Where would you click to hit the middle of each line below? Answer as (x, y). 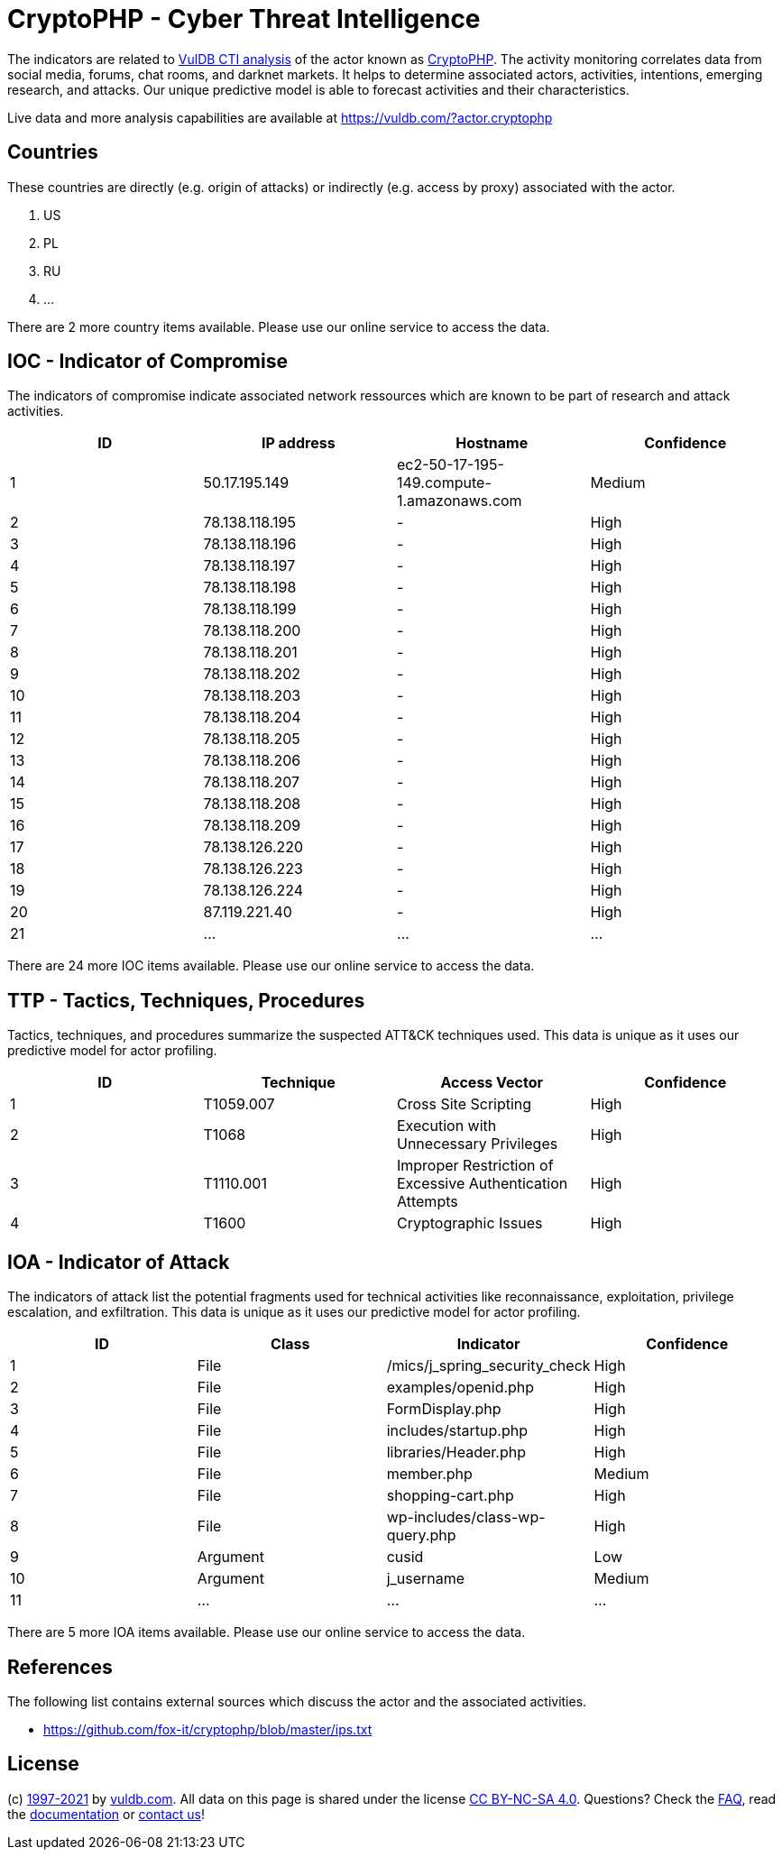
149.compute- (444, 483)
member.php (429, 1474)
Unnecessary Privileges (478, 1144)
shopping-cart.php (450, 1496)
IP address (298, 443)
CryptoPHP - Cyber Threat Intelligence (244, 19)
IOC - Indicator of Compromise (147, 362)
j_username (426, 1579)
